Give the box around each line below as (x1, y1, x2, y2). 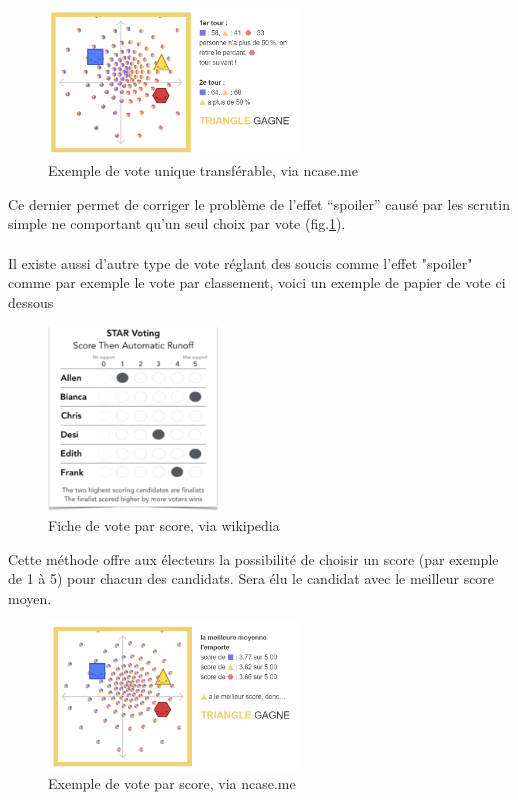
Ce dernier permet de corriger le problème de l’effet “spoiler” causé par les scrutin (8, 193, 510, 214)
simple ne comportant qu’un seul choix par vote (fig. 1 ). (8, 213, 346, 234)
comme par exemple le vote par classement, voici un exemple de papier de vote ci (8, 272, 506, 293)
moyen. (8, 587, 52, 608)
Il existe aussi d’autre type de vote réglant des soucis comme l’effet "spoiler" (8, 252, 473, 273)
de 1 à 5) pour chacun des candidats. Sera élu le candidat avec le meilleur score (8, 568, 495, 589)
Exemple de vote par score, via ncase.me (48, 773, 296, 794)
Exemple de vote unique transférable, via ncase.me (48, 160, 358, 181)
